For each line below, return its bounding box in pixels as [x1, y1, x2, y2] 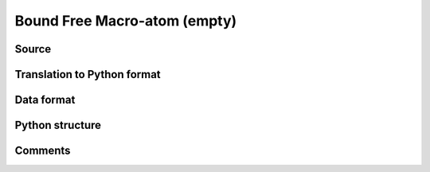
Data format [14, 93, 76, 107]
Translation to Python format [14, 68, 161, 81]
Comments [14, 144, 71, 158]
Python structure [14, 119, 102, 132]
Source [14, 42, 52, 56]
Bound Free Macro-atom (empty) [14, 12, 237, 29]
